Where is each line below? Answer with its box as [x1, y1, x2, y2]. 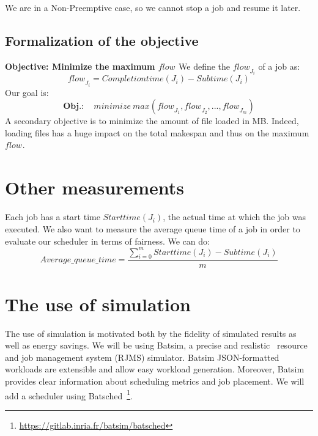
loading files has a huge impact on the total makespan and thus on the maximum [5, 126, 309, 139]
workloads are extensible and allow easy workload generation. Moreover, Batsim [5, 363, 305, 375]
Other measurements [5, 175, 185, 200]
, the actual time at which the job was [163, 210, 306, 223]
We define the [179, 59, 231, 72]
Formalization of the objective [5, 31, 199, 50]
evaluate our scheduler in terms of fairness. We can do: [5, 234, 210, 247]
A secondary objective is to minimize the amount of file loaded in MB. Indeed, [5, 114, 299, 127]
